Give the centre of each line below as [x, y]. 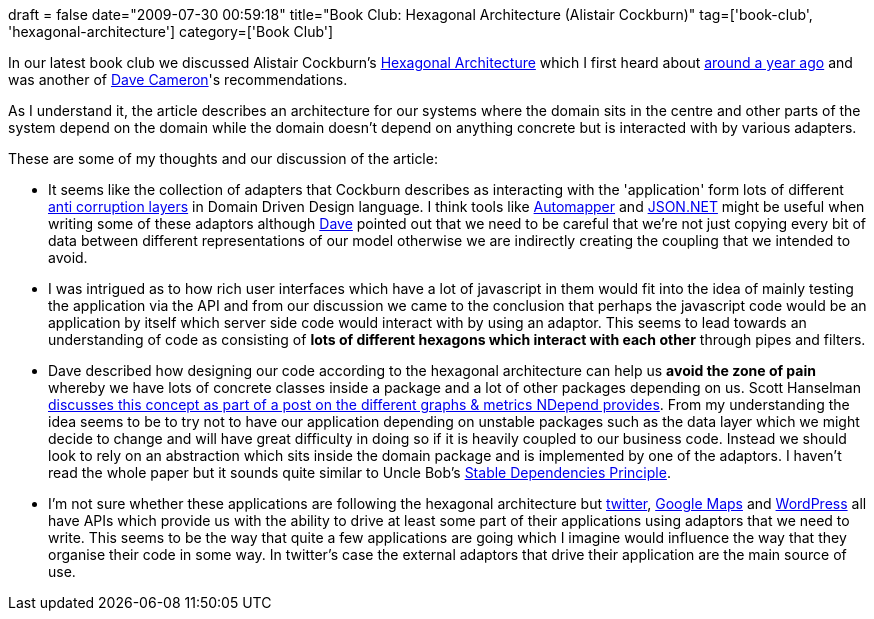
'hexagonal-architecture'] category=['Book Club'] [171, 31]
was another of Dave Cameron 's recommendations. [178, 79]
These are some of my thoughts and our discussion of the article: [223, 158]
